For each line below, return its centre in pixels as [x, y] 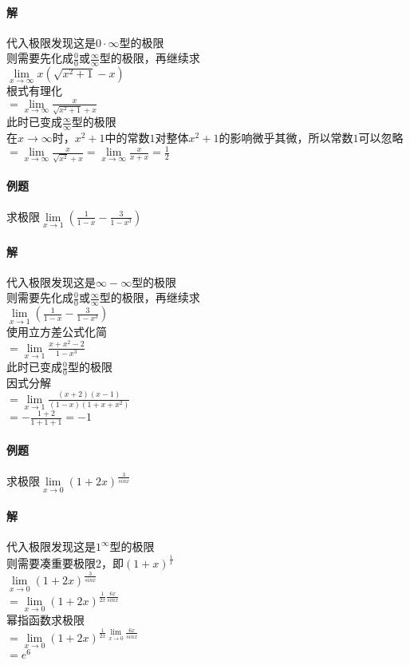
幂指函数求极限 [45, 619]
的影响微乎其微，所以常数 [286, 138]
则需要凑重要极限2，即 [65, 563]
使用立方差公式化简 [57, 332]
